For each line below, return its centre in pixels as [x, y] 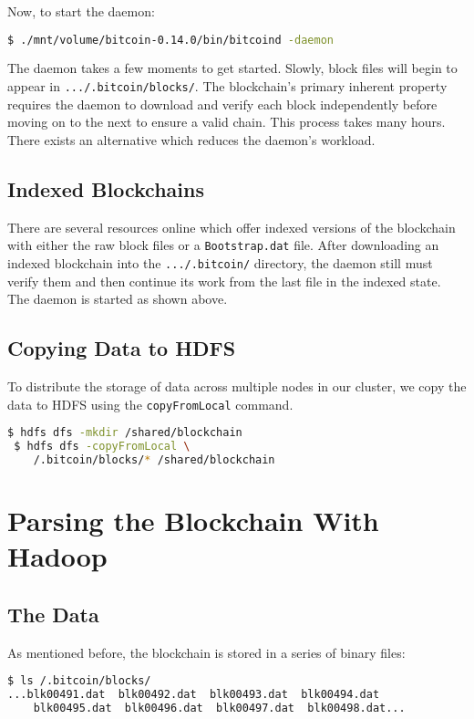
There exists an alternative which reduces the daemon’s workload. [191, 139]
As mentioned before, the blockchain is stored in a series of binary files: [206, 652]
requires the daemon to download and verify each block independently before [222, 104]
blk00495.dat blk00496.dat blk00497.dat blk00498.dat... [219, 708]
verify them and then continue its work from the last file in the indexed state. [224, 281]
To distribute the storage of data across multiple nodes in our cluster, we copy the [237, 386]
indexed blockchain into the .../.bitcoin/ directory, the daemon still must [220, 262]
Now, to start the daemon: [81, 11]
